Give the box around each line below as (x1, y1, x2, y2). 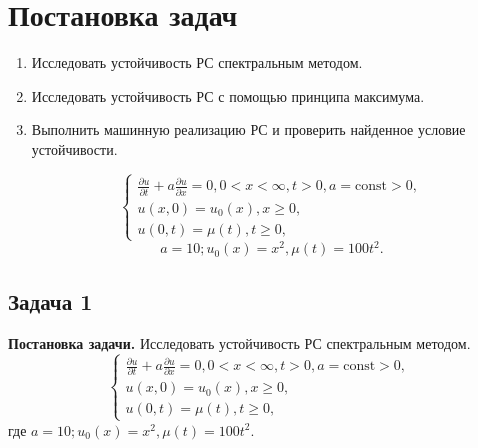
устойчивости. (31, 138, 118, 159)
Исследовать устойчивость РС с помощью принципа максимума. (31, 85, 425, 106)
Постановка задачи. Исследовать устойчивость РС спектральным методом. (8, 332, 471, 353)
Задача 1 (8, 285, 93, 316)
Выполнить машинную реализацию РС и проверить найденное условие (31, 119, 466, 140)
